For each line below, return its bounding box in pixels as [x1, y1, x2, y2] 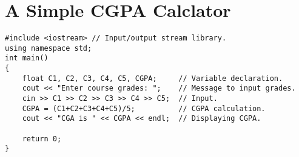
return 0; [22, 134, 62, 143]
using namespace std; [5, 43, 92, 53]
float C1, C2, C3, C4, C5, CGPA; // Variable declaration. [22, 74, 283, 83]
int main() [5, 54, 49, 63]
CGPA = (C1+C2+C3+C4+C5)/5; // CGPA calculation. [22, 104, 266, 113]
